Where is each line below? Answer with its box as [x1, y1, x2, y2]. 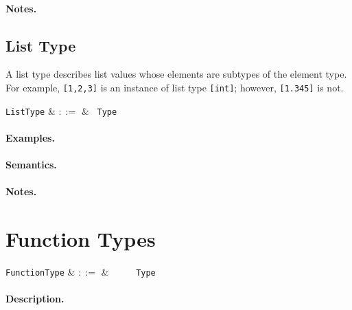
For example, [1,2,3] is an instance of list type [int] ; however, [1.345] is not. [5, 80, 344, 94]
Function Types [5, 225, 156, 253]
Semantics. [5, 157, 57, 172]
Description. [5, 291, 64, 306]
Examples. [5, 130, 55, 144]
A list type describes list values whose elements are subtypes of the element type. [5, 67, 347, 81]
